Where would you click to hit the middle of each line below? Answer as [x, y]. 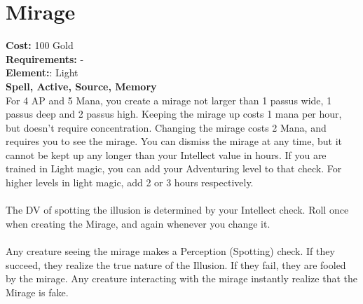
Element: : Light [42, 72]
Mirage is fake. [37, 292]
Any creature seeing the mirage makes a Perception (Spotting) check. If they [170, 251]
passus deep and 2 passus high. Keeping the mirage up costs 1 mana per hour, [174, 114]
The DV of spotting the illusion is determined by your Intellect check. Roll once [177, 210]
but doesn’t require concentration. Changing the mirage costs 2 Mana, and [166, 127]
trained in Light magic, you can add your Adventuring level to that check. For [174, 168]
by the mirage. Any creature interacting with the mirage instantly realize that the [181, 278]
